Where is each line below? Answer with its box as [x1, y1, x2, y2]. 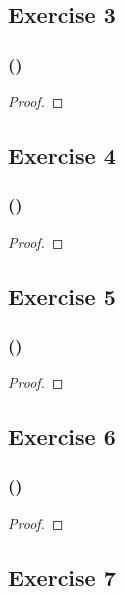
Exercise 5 [8, 280, 116, 311]
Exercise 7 [8, 561, 116, 592]
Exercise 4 [8, 139, 116, 170]
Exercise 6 [8, 421, 116, 452]
